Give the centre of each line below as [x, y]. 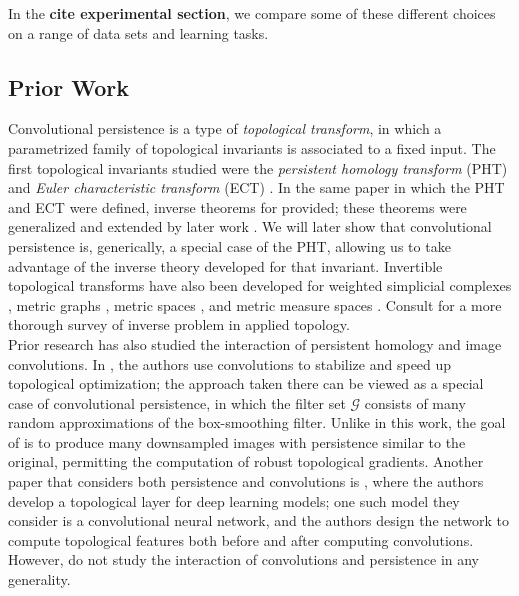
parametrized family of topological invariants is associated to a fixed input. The [252, 147]
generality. [39, 579]
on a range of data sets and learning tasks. [138, 32]
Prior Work [68, 86]
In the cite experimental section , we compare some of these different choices [252, 13]
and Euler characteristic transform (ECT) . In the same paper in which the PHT [256, 187]
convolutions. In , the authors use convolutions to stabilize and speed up [230, 363]
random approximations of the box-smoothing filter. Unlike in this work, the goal [257, 422]
